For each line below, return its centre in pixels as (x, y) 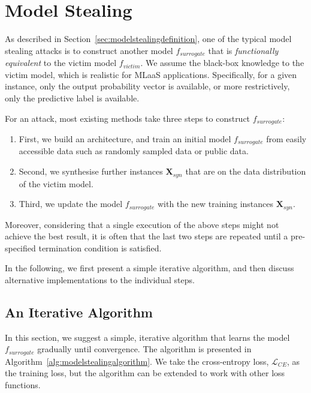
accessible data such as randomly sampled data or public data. (134, 151)
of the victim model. (56, 183)
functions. (23, 384)
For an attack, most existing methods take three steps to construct (128, 118)
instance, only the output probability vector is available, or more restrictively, (147, 86)
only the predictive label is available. (72, 97)
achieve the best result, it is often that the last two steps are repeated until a (147, 236)
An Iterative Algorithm (79, 312)
